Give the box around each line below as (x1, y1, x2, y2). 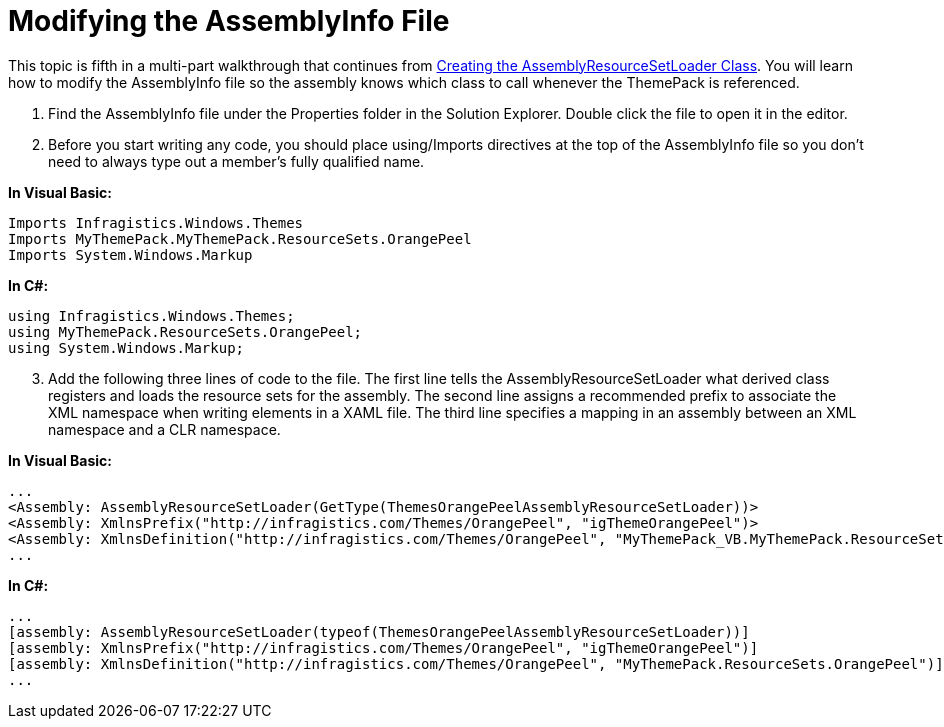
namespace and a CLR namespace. (48, 420, 281, 438)
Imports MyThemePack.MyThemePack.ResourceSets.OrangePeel (8, 230, 472, 247)
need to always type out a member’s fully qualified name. (48, 152, 425, 170)
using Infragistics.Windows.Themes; (8, 307, 295, 324)
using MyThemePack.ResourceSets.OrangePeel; (8, 323, 363, 340)
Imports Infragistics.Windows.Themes (8, 214, 304, 231)
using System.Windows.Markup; (8, 339, 245, 356)
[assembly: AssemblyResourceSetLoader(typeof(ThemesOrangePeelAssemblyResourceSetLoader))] (8, 623, 750, 640)
